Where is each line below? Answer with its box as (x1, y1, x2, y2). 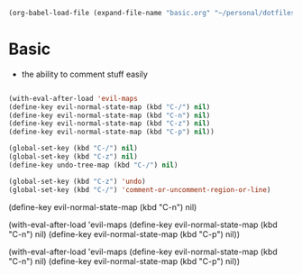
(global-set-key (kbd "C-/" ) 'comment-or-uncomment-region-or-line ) (8, 185, 271, 194)
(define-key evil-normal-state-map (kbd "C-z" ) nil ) (8, 119, 211, 128)
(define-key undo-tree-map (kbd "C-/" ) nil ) (8, 160, 178, 170)
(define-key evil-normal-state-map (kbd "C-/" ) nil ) (8, 102, 211, 112)
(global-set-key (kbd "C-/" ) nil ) (8, 144, 139, 153)
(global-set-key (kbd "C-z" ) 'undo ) (8, 177, 146, 186)
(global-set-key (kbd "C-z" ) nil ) (8, 152, 139, 161)
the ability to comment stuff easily (21, 69, 148, 79)
